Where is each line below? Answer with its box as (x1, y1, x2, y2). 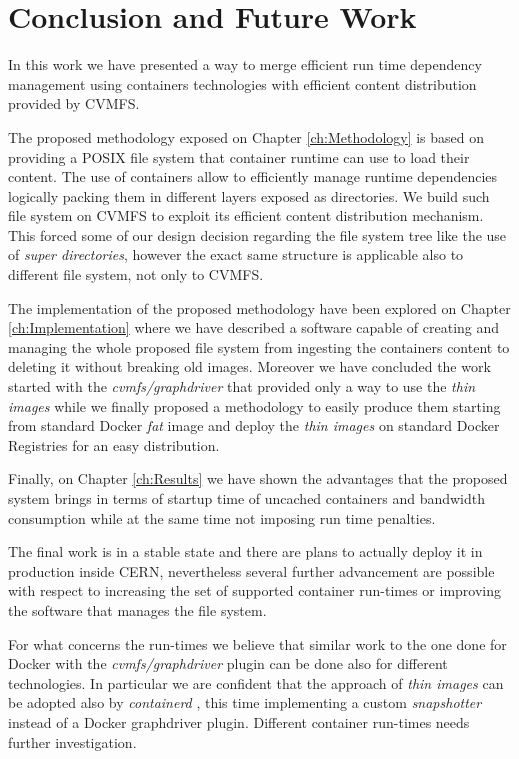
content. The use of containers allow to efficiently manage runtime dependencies (8, 166, 498, 187)
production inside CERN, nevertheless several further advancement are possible (8, 560, 495, 581)
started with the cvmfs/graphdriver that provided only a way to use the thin (8, 376, 476, 397)
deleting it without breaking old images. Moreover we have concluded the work (8, 356, 491, 377)
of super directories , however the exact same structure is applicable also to (8, 244, 464, 265)
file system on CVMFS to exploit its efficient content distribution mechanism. (8, 205, 484, 226)
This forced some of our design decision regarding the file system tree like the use (8, 224, 507, 245)
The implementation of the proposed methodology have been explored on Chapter (8, 297, 511, 318)
